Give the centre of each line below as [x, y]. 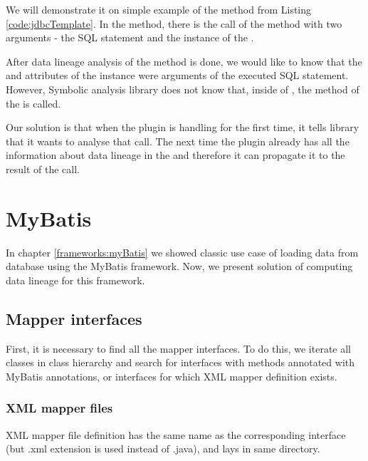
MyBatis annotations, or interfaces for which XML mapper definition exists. [172, 376]
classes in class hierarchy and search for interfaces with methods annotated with [180, 362]
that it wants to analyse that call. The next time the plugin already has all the [178, 141]
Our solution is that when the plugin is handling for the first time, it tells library [183, 127]
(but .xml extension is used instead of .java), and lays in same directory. [163, 449]
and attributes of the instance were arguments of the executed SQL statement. [177, 75]
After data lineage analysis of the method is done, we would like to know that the [184, 61]
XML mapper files [59, 408]
